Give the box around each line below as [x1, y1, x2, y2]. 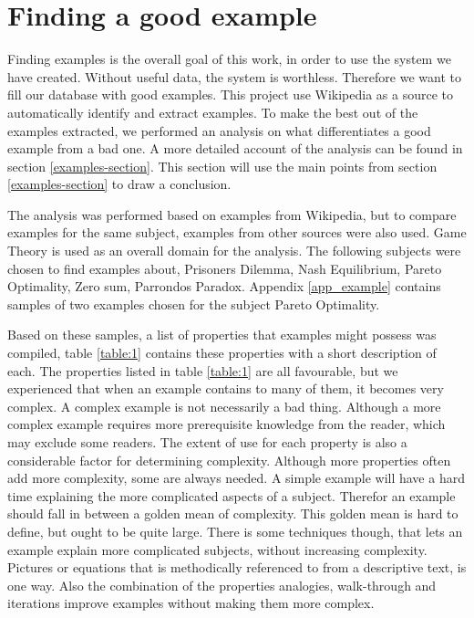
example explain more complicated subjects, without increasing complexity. [7, 539, 428, 559]
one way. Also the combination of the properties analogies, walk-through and [7, 575, 437, 594]
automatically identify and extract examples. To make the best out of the [7, 102, 418, 121]
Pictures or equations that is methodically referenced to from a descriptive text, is [7, 558, 467, 577]
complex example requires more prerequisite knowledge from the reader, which [7, 414, 446, 434]
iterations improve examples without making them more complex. [7, 593, 375, 613]
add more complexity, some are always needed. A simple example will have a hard [7, 468, 465, 487]
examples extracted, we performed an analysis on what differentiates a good [7, 120, 431, 140]
